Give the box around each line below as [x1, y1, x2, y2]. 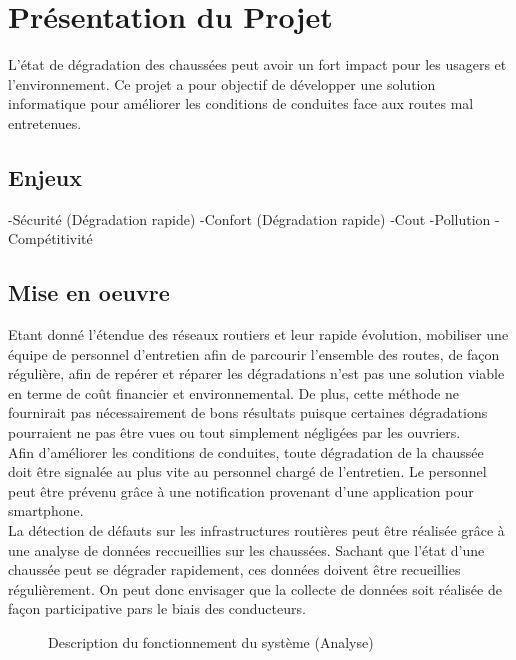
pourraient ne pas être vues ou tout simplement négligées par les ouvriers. [8, 422, 461, 443]
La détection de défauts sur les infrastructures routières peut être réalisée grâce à [8, 520, 505, 541]
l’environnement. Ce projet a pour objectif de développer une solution [8, 73, 436, 94]
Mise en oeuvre [8, 277, 170, 308]
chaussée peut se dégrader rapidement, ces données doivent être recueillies [8, 559, 461, 580]
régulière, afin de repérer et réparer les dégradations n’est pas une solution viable [8, 363, 505, 384]
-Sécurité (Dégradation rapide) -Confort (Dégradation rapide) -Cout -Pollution [8, 208, 491, 229]
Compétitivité [8, 228, 93, 249]
